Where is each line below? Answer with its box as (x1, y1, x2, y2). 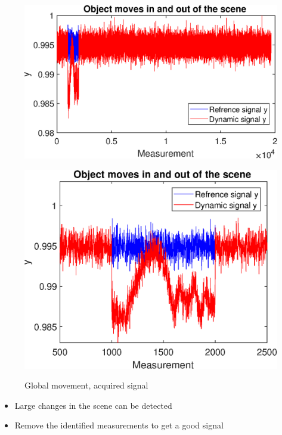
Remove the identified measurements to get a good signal (14, 419, 224, 431)
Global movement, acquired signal (24, 379, 148, 392)
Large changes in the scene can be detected (14, 399, 172, 411)
